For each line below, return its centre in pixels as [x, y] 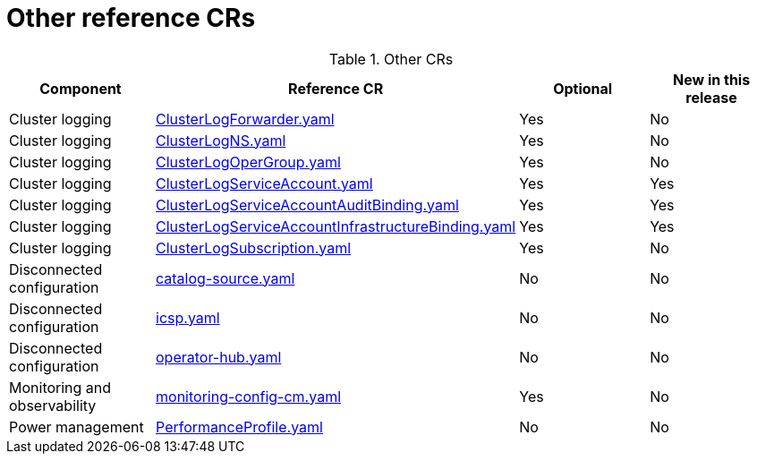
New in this [712, 79]
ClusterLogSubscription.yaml [254, 248]
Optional [583, 88]
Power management [77, 427]
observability [53, 405]
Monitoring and [60, 387]
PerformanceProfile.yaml [239, 427]
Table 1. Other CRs [391, 59]
